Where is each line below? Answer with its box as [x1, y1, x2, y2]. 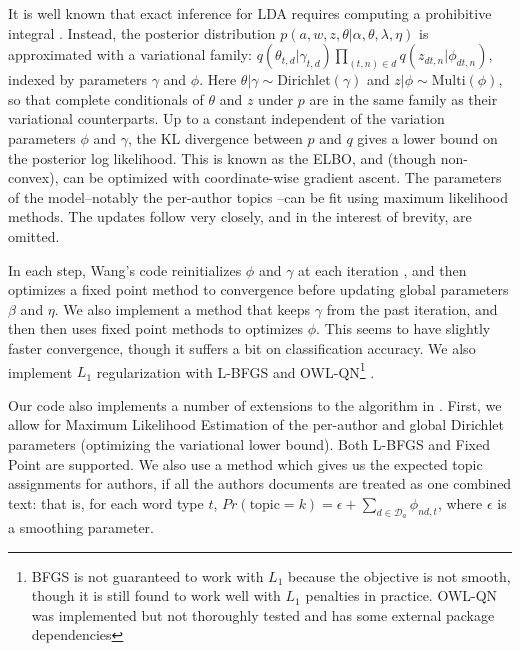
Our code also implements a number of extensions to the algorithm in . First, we [8, 394, 502, 415]
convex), [8, 167, 59, 188]
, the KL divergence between [128, 127, 303, 148]
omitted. [8, 225, 60, 246]
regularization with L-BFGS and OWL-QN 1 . [96, 358, 375, 382]
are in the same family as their [309, 88, 498, 109]
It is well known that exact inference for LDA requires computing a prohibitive [8, 3, 492, 23]
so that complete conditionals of [8, 88, 204, 109]
